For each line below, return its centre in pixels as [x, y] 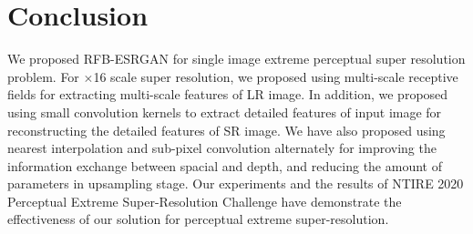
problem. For [43, 76]
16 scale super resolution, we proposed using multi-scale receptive [276, 76]
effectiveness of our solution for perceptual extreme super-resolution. [198, 219]
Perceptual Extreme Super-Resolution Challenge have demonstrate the [205, 201]
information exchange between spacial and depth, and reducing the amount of [225, 165]
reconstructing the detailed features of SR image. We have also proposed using [226, 130]
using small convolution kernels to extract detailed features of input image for [225, 112]
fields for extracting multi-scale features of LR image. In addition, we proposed [228, 94]
